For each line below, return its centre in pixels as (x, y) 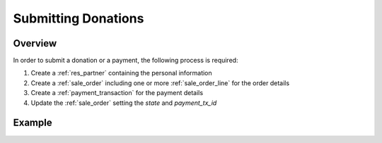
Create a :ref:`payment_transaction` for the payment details (117, 93)
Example (33, 123)
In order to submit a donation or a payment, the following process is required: (126, 61)
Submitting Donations (79, 18)
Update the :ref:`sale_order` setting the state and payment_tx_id (124, 103)
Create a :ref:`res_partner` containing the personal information (121, 73)
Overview (35, 43)
